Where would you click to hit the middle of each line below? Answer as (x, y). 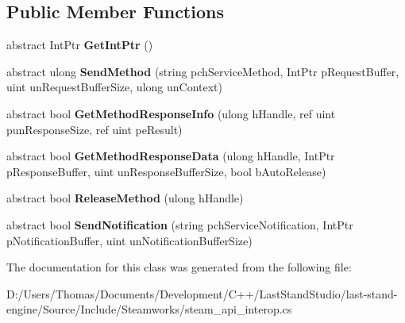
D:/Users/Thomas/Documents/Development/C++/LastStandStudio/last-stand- (202, 293)
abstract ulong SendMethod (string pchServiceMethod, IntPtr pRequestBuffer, (203, 71)
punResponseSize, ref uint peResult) (94, 129)
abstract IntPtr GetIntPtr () (80, 45)
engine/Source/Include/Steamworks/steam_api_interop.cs (149, 309)
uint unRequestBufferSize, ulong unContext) (114, 87)
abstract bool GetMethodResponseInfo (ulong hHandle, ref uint (171, 113)
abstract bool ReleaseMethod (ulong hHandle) (125, 198)
